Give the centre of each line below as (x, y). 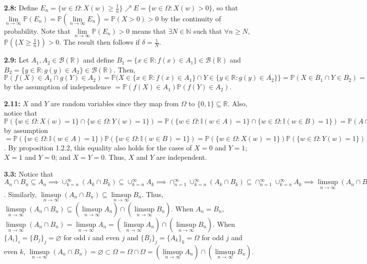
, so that (225, 7)
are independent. (182, 157)
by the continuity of (191, 18)
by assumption (26, 130)
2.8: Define (21, 7)
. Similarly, (21, 194)
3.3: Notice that (29, 173)
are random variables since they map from (115, 103)
